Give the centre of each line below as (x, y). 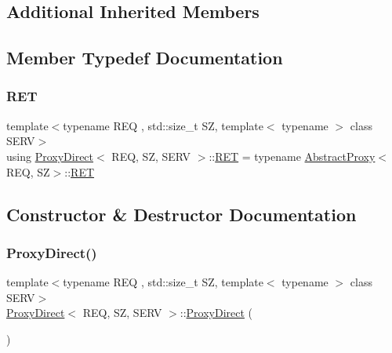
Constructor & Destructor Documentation (181, 214)
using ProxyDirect (50, 156)
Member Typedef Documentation (145, 58)
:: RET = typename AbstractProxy (292, 156)
